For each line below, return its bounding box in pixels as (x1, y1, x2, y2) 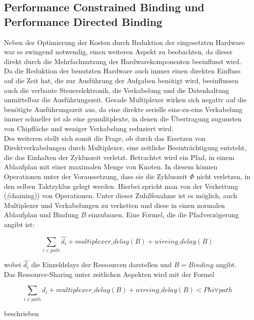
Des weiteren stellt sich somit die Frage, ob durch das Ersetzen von (4, 133, 206, 143)
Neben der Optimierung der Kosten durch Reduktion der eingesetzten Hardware (4, 37, 245, 47)
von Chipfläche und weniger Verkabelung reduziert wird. (4, 123, 174, 133)
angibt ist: (4, 219, 35, 229)
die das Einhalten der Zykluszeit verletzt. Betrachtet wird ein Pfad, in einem (4, 152, 234, 162)
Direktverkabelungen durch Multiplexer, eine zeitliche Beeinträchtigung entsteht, (4, 142, 247, 153)
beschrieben (4, 308, 39, 318)
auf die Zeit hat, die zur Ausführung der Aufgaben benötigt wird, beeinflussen (4, 75, 239, 85)
